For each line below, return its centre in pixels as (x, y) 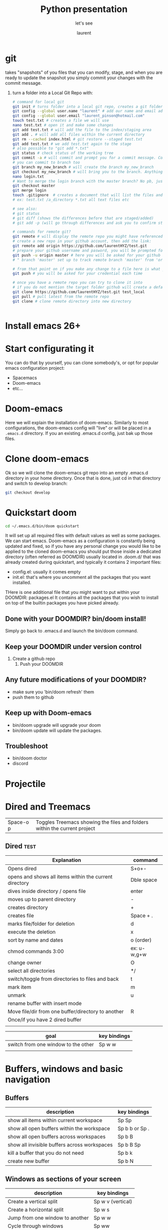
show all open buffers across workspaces (57, 1137)
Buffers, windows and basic (64, 1069)
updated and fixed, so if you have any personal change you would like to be (83, 546)
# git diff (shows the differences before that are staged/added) (83, 218)
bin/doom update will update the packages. (57, 730)
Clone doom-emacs (47, 459)
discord (20, 763)
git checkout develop (28, 493)
